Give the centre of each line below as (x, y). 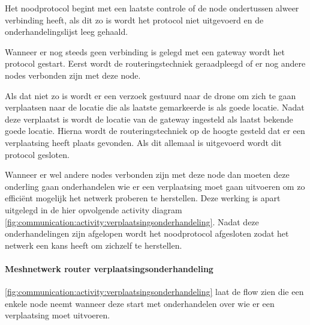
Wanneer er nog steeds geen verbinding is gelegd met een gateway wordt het (145, 51)
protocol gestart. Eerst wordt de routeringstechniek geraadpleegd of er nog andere (155, 63)
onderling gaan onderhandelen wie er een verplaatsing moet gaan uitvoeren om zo (155, 186)
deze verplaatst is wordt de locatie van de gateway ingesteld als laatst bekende (149, 119)
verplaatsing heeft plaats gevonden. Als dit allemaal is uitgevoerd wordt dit (143, 142)
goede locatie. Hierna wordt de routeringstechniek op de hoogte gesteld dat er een (155, 131)
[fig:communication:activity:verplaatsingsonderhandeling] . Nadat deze (132, 221)
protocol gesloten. (37, 154)
